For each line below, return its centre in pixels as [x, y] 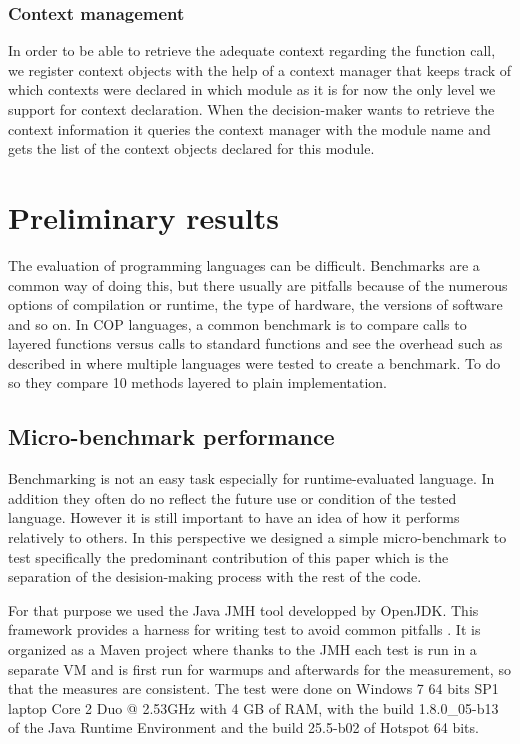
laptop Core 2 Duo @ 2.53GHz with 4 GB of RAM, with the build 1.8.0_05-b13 [253, 707]
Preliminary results [143, 216]
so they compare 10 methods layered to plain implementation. [197, 382]
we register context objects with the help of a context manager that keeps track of [260, 69]
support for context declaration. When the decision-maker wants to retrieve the [251, 109]
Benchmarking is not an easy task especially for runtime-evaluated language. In [251, 478]
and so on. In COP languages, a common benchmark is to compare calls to [237, 323]
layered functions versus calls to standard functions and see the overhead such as [255, 343]
